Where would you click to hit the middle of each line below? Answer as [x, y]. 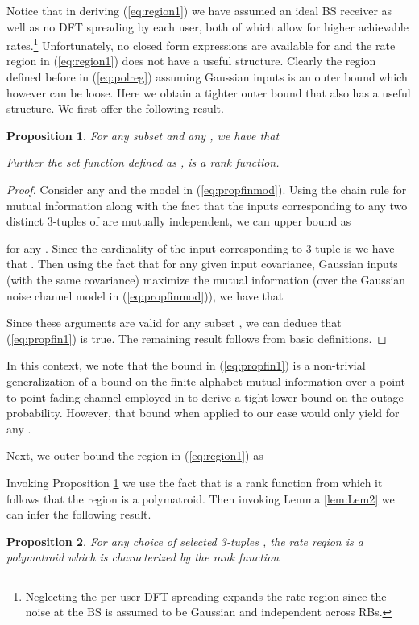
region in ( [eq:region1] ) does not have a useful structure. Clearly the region [191, 61]
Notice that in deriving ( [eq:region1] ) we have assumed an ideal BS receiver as [199, 10]
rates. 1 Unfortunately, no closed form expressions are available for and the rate [201, 44]
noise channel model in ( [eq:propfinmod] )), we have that [145, 295]
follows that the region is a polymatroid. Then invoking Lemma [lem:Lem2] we [201, 498]
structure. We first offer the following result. [115, 108]
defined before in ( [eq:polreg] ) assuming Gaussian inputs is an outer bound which [207, 77]
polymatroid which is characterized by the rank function [143, 557]
